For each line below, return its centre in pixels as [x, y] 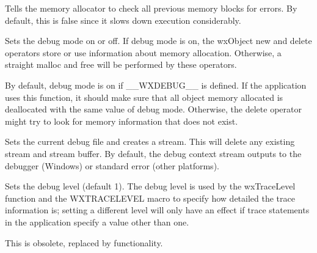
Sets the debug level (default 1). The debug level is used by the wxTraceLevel [150, 186]
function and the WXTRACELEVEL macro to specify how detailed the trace [150, 198]
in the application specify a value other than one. [97, 222]
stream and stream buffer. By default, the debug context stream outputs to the [153, 153]
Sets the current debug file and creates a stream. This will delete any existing [150, 141]
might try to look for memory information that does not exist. [122, 121]
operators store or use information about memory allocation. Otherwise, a [143, 52]
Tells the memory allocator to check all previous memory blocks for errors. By [151, 8]
